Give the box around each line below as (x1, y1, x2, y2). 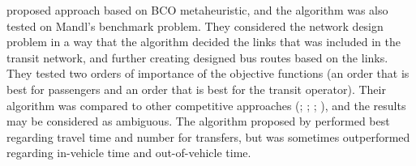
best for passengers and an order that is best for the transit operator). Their (6, 80, 386, 97)
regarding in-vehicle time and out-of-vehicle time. (6, 144, 251, 161)
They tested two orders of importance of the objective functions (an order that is (6, 65, 410, 82)
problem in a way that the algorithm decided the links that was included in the (6, 33, 401, 50)
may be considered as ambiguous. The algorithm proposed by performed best (6, 113, 390, 130)
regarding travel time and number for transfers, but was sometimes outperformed (6, 128, 410, 145)
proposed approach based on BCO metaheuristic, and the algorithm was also (6, 2, 388, 18)
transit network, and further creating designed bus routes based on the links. (6, 49, 388, 66)
